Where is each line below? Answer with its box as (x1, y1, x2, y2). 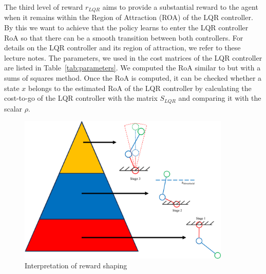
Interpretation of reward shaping (25, 260, 127, 271)
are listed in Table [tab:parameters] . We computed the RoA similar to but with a (4, 62, 261, 73)
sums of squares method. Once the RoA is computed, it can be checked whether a (4, 72, 262, 83)
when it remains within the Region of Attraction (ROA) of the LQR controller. (4, 12, 253, 23)
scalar (4, 103, 23, 114)
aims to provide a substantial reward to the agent (102, 2, 258, 12)
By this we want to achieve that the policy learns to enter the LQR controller (4, 22, 249, 33)
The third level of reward (4, 2, 83, 12)
